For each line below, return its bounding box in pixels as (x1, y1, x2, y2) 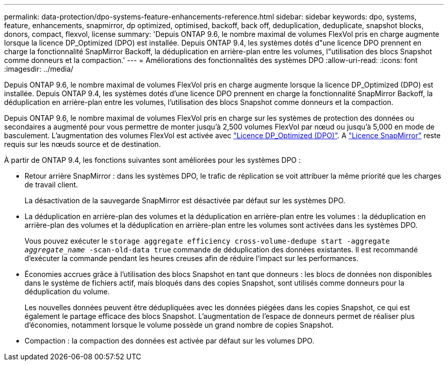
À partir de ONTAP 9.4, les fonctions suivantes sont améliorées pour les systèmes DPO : (4, 156, 301, 164)
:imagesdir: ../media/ (4, 65, 74, 73)
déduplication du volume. (25, 287, 110, 296)
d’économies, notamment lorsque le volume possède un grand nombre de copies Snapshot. (25, 320, 334, 329)
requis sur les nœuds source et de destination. (4, 140, 161, 148)
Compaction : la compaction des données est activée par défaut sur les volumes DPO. (25, 336, 315, 345)
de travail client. (25, 180, 78, 189)
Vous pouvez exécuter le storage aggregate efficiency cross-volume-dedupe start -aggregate (25, 237, 390, 245)
